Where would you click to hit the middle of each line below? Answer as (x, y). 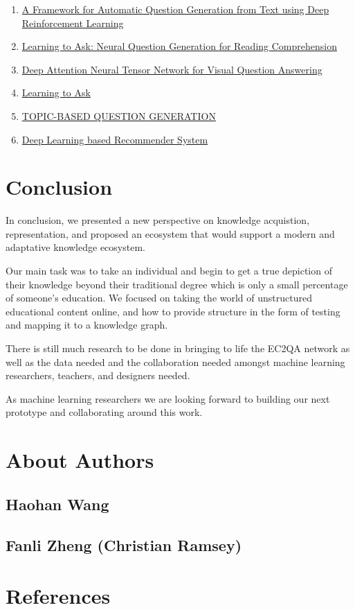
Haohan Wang (57, 504)
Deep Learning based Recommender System (115, 139)
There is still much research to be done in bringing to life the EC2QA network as (178, 348)
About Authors (80, 460)
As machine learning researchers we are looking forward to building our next (168, 398)
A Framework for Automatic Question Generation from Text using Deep (175, 9)
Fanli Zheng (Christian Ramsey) (124, 544)
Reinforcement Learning (73, 23)
